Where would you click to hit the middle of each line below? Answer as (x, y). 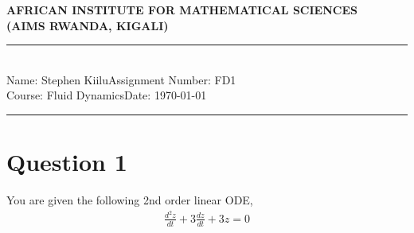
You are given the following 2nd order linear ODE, (130, 200)
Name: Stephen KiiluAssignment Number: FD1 (121, 79)
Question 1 (67, 162)
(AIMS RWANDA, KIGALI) (88, 25)
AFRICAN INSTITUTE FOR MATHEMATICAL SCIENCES (182, 10)
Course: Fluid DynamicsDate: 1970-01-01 (107, 95)
